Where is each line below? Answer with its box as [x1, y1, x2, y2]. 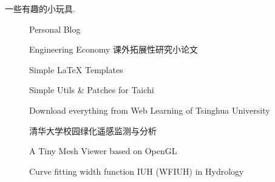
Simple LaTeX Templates [29, 63, 123, 76]
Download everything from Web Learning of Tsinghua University [29, 103, 270, 116]
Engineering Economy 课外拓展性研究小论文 [29, 43, 199, 56]
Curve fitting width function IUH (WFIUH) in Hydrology [29, 164, 244, 177]
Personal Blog [29, 22, 81, 35]
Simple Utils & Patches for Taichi [29, 83, 154, 96]
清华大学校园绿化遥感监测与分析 [29, 124, 157, 137]
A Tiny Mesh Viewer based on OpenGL [29, 145, 177, 157]
